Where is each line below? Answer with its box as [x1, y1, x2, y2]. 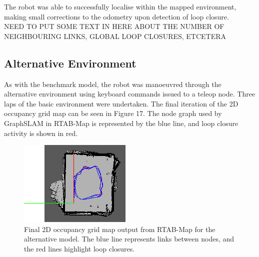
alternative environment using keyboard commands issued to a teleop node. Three [4, 88, 255, 99]
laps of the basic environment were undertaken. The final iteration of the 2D [4, 98, 238, 108]
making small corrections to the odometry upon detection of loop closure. [4, 11, 229, 21]
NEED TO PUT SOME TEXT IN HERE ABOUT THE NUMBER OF [4, 21, 224, 31]
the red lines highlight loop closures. [24, 243, 135, 253]
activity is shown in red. [4, 127, 78, 138]
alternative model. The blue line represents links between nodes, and [24, 233, 234, 244]
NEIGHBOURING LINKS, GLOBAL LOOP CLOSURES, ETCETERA [4, 30, 226, 41]
